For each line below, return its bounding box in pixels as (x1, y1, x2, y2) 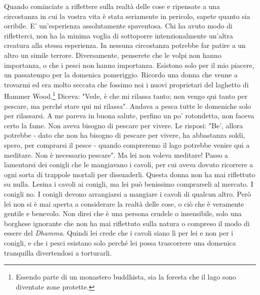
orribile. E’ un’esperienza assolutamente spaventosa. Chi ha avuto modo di (4, 20, 232, 31)
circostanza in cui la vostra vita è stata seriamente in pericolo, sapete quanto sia (4, 10, 250, 21)
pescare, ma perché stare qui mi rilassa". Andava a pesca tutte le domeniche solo (4, 100, 251, 111)
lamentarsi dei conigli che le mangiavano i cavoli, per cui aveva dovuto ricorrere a (4, 159, 253, 170)
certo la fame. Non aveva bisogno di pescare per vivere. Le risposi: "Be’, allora (4, 120, 243, 130)
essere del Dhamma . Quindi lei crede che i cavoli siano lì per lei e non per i (4, 228, 233, 238)
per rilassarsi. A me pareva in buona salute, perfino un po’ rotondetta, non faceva (4, 110, 254, 121)
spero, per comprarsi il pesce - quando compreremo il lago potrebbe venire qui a (4, 139, 249, 150)
